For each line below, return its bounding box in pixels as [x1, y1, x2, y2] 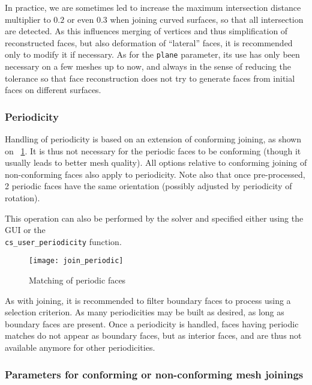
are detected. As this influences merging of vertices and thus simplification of [5, 25, 288, 37]
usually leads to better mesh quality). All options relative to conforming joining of [5, 156, 307, 169]
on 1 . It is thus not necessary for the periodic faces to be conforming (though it [5, 144, 301, 157]
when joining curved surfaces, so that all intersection [110, 13, 304, 25]
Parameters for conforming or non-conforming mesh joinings [5, 366, 304, 381]
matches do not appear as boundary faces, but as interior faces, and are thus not [5, 329, 302, 342]
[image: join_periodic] [29, 256, 124, 265]
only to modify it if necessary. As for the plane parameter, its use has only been [5, 48, 300, 61]
